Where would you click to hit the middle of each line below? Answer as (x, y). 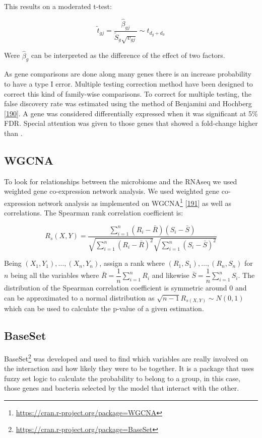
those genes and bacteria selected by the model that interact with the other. (122, 388)
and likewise (171, 275)
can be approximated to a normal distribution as (79, 297)
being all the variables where (55, 275)
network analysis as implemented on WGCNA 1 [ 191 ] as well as (135, 202)
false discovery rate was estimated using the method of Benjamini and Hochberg (128, 103)
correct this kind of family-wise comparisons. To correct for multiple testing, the (128, 93)
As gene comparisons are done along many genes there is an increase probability (128, 74)
